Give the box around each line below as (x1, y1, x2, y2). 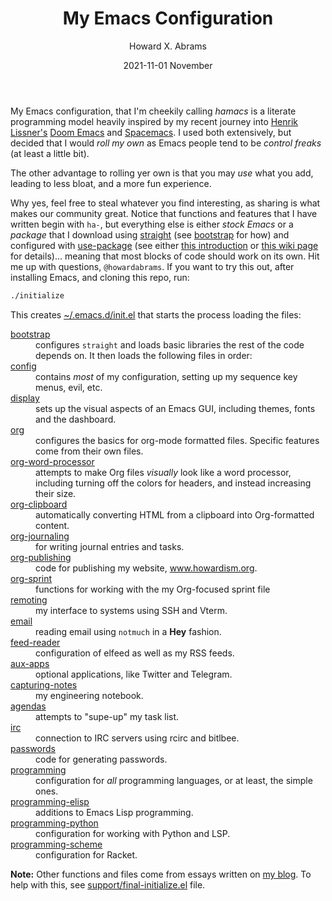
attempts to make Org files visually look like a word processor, (35, 466, 292, 478)
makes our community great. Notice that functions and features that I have (10, 207, 318, 219)
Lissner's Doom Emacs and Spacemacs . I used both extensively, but (10, 126, 292, 138)
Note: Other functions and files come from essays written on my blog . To (10, 868, 312, 880)
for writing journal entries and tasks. (35, 540, 185, 552)
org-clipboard (10, 498, 68, 510)
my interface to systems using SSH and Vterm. (35, 604, 228, 616)
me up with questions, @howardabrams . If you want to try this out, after (10, 260, 295, 272)
